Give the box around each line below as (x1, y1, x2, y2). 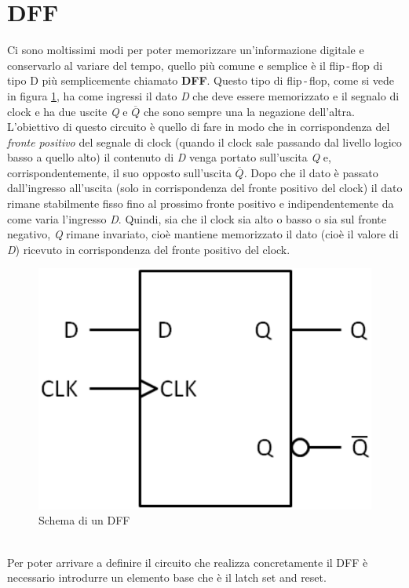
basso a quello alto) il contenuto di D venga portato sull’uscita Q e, (7, 149, 331, 165)
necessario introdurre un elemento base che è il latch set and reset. (7, 569, 327, 586)
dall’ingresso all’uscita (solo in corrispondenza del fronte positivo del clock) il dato (7, 180, 403, 196)
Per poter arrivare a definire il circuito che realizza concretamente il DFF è (7, 554, 368, 570)
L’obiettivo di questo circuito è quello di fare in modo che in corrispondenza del (7, 118, 390, 135)
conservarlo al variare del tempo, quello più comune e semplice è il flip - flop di (7, 56, 383, 73)
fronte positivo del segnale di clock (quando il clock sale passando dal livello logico (7, 133, 402, 150)
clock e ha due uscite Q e (7, 103, 128, 119)
